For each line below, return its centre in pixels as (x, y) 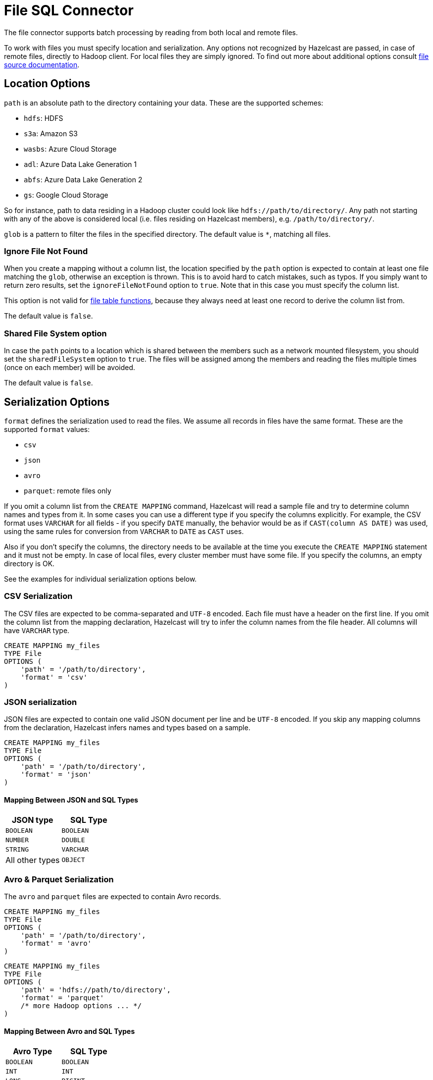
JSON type (32, 820)
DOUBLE (73, 840)
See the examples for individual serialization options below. (100, 579)
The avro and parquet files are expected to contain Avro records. (113, 897)
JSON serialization (41, 702)
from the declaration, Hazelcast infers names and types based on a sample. (127, 728)
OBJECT (73, 860)
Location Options (47, 84)
